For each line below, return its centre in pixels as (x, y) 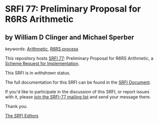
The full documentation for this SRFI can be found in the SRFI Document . (78, 82)
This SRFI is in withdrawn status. (38, 73)
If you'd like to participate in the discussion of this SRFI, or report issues (77, 92)
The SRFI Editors (22, 116)
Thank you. (16, 106)
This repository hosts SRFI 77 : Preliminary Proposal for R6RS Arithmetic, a (79, 58)
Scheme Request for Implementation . (42, 63)
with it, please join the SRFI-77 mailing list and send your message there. (78, 97)
